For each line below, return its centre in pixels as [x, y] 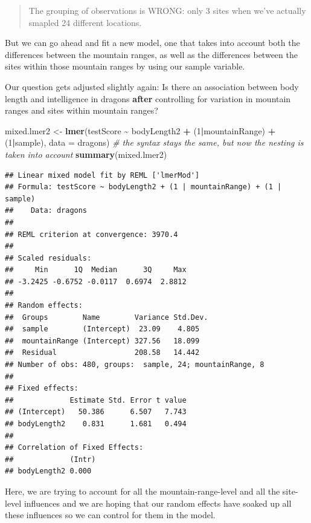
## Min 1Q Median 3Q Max [96, 270]
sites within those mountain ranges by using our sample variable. [125, 66]
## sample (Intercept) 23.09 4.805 [102, 329]
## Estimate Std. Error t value [96, 400]
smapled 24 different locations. [85, 22]
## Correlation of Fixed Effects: [74, 448]
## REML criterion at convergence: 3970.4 [91, 234]
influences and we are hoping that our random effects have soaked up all [158, 503]
